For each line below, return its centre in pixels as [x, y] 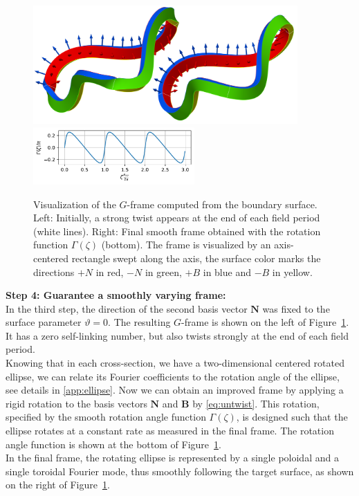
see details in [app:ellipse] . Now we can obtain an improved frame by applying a [175, 390]
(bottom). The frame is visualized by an [186, 245]
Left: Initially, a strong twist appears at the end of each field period [177, 218]
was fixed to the [296, 308]
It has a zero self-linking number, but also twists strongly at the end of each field [177, 335]
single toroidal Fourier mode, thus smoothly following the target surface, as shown [180, 471]
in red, [110, 272]
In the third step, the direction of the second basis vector [127, 308]
